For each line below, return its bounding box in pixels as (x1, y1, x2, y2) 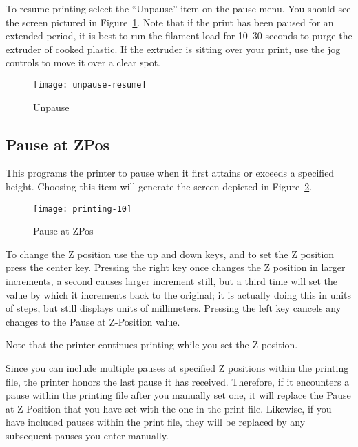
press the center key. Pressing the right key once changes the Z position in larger (6, 260, 346, 275)
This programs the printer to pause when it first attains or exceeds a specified (6, 166, 335, 180)
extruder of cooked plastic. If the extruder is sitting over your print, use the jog (6, 41, 341, 56)
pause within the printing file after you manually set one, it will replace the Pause (6, 388, 351, 402)
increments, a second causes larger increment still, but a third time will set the (6, 274, 338, 288)
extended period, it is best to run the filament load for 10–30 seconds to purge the (6, 28, 352, 43)
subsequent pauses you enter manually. (6, 428, 169, 442)
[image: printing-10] (33, 203, 132, 214)
